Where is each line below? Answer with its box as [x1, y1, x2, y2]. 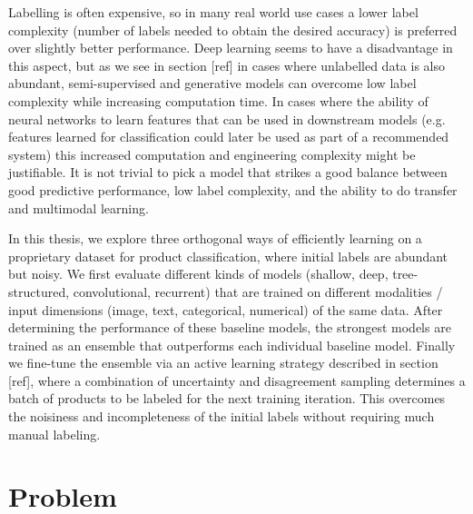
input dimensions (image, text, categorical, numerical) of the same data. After [8, 300, 443, 319]
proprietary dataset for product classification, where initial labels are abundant [8, 246, 448, 265]
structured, [8, 282, 70, 301]
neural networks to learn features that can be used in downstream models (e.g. [8, 109, 446, 128]
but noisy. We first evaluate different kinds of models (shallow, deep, [8, 264, 389, 283]
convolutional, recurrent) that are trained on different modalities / [73, 282, 443, 301]
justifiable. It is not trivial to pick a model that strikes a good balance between [8, 163, 448, 182]
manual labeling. [8, 424, 101, 443]
